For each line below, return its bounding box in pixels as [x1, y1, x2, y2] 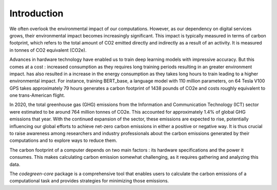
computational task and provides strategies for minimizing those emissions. [9, 178, 169, 184]
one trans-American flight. [9, 92, 65, 98]
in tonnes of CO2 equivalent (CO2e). [9, 47, 87, 53]
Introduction [9, 8, 64, 19]
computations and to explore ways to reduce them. [9, 137, 117, 143]
